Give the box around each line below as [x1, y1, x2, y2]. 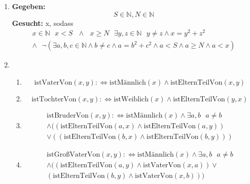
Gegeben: [12, 1, 46, 11]
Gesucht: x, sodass [12, 17, 74, 28]
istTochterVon [31, 95, 77, 103]
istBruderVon [47, 112, 89, 119]
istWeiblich [114, 95, 149, 103]
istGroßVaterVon [46, 151, 100, 159]
